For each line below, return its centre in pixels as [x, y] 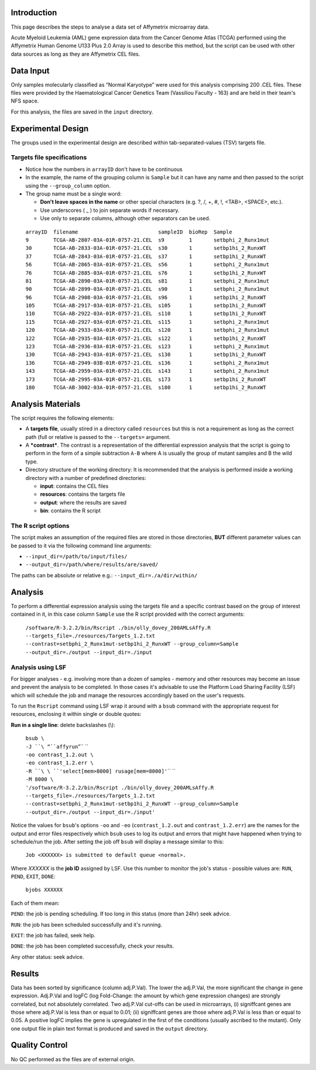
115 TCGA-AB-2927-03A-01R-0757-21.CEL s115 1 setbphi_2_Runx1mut [147, 322]
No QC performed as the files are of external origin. [73, 1059]
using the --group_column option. [68, 186]
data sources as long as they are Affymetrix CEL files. [75, 54]
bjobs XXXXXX [44, 890]
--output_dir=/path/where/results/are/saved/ [92, 565]
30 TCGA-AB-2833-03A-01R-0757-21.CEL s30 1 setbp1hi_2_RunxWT [146, 248]
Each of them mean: [35, 903]
